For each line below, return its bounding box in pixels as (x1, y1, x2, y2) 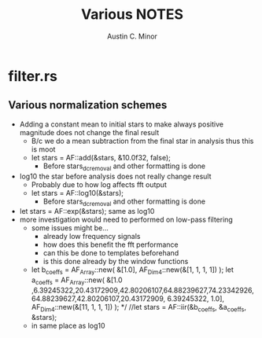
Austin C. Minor (107, 31, 157, 41)
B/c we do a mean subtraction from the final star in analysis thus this (31, 136, 254, 145)
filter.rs (8, 67, 57, 85)
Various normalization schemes (8, 98, 168, 112)
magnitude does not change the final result (19, 127, 160, 137)
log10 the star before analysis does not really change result (19, 171, 212, 181)
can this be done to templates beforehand (42, 248, 179, 258)
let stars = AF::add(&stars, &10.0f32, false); (31, 152, 171, 162)
